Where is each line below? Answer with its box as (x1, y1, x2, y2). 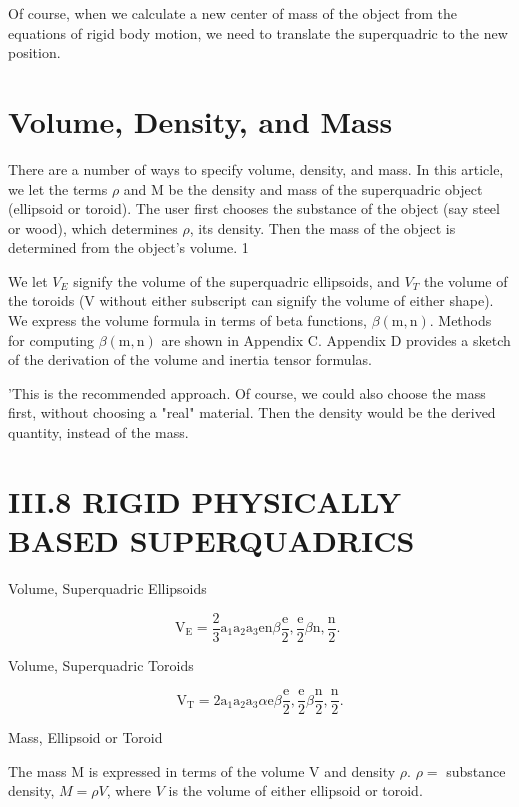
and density (324, 760, 396, 781)
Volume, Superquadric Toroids (8, 654, 194, 675)
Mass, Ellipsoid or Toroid (8, 727, 163, 748)
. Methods (429, 310, 492, 331)
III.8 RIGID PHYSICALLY (8, 480, 402, 521)
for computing (8, 329, 95, 350)
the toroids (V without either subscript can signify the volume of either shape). (8, 290, 494, 311)
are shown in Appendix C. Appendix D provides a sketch (161, 329, 511, 350)
